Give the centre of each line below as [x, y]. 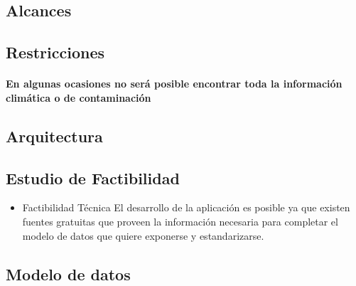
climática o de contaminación [79, 97]
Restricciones [55, 52]
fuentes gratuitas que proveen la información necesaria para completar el [180, 221]
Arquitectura [54, 136]
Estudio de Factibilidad [93, 178]
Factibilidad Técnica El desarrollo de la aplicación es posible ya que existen [186, 207]
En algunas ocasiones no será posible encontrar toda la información [174, 84]
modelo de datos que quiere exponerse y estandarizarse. [143, 235]
